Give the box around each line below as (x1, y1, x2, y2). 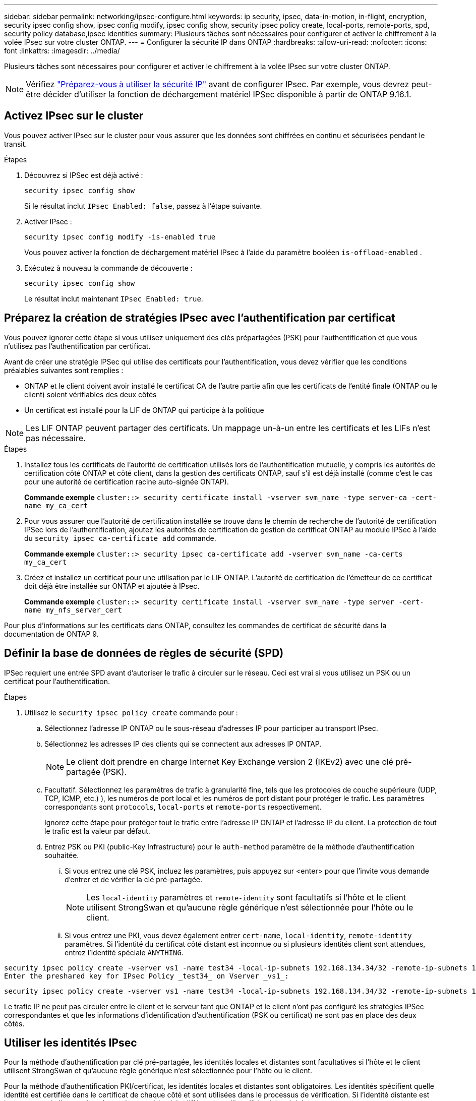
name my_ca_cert (24, 501, 88, 510)
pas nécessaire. (26, 433, 86, 443)
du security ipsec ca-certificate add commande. (24, 533, 216, 542)
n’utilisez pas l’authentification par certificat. (4, 341, 151, 350)
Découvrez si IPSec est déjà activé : (24, 170, 143, 179)
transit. (4, 139, 27, 148)
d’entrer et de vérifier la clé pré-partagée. (65, 875, 203, 884)
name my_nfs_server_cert (24, 605, 122, 614)
